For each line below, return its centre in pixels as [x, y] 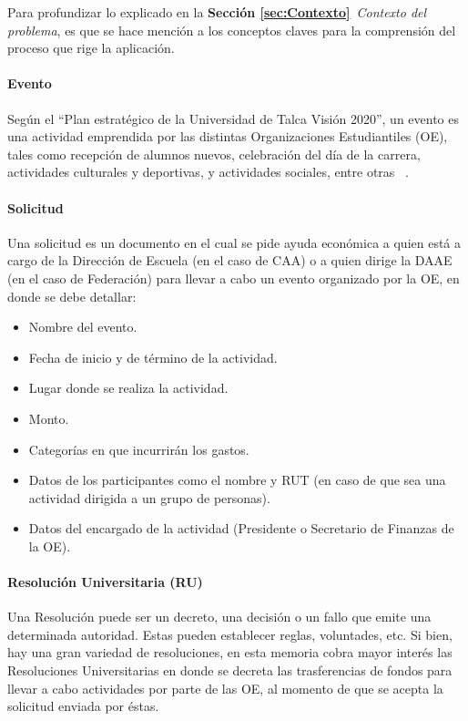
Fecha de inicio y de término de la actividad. [153, 357]
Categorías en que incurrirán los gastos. [139, 449]
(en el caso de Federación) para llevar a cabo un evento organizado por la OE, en [234, 278]
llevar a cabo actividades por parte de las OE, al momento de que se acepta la [225, 688]
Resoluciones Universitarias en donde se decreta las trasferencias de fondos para [230, 670]
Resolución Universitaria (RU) [105, 582]
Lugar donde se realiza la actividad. [128, 388]
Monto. [49, 418]
